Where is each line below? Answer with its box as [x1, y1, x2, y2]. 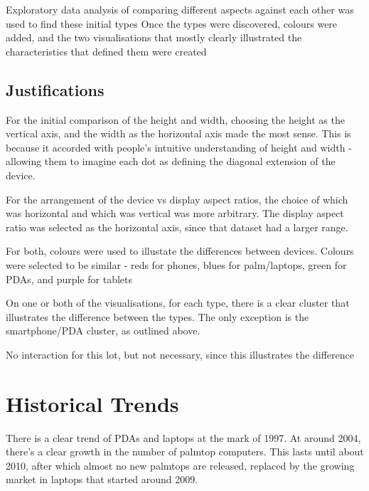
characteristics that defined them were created [6, 43, 207, 58]
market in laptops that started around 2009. [6, 472, 198, 487]
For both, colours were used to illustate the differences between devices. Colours [6, 243, 354, 258]
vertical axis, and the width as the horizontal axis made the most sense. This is [6, 126, 351, 141]
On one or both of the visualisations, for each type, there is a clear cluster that [6, 295, 350, 310]
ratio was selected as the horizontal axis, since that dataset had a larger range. [6, 219, 348, 234]
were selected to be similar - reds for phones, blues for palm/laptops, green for [6, 257, 347, 272]
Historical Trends [6, 389, 179, 418]
